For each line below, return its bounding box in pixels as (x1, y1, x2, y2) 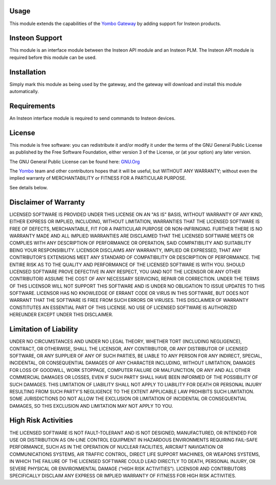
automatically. (9, 89, 39, 95)
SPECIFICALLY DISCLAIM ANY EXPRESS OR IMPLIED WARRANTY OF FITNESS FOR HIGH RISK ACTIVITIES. (9, 472, 237, 478)
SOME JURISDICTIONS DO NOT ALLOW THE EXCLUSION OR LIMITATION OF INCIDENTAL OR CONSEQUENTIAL (9, 395, 247, 402)
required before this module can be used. (9, 54, 97, 60)
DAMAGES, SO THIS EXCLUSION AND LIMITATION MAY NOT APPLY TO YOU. (9, 403, 173, 409)
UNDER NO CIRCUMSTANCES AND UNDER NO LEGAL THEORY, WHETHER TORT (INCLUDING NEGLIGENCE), (9, 338, 242, 345)
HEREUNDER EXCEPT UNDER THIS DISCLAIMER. (9, 312, 113, 318)
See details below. (9, 184, 48, 190)
